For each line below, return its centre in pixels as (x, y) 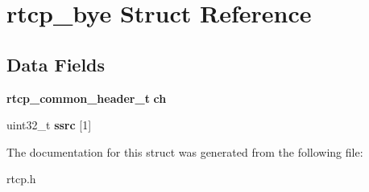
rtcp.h (21, 179)
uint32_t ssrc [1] (49, 125)
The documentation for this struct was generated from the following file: (185, 151)
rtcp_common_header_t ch (87, 98)
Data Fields (56, 64)
